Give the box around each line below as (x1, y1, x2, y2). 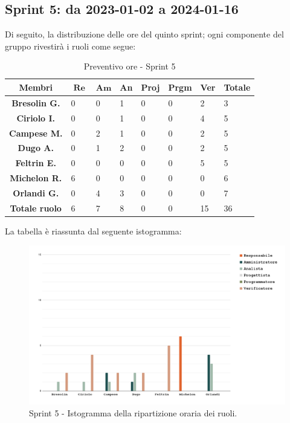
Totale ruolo (10, 201, 62, 214)
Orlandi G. (13, 186, 59, 199)
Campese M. (9, 126, 63, 139)
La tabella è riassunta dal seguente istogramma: (5, 224, 182, 237)
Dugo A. (18, 141, 54, 154)
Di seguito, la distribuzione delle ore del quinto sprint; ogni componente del (5, 28, 284, 40)
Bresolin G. (11, 96, 60, 109)
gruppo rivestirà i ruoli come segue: (5, 39, 136, 52)
